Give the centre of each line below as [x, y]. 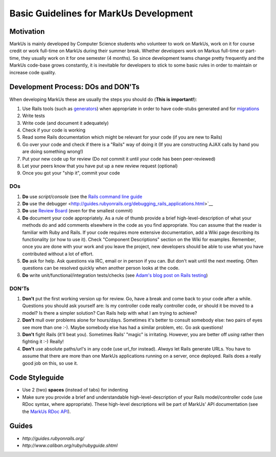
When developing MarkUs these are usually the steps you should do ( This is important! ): [103, 99]
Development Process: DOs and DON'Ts [75, 87]
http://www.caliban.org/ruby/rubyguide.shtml [70, 445]
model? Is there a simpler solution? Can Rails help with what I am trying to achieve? [110, 313]
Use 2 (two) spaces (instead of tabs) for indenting [75, 390]
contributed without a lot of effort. [58, 254]
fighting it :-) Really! [43, 342]
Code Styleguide [37, 378]
